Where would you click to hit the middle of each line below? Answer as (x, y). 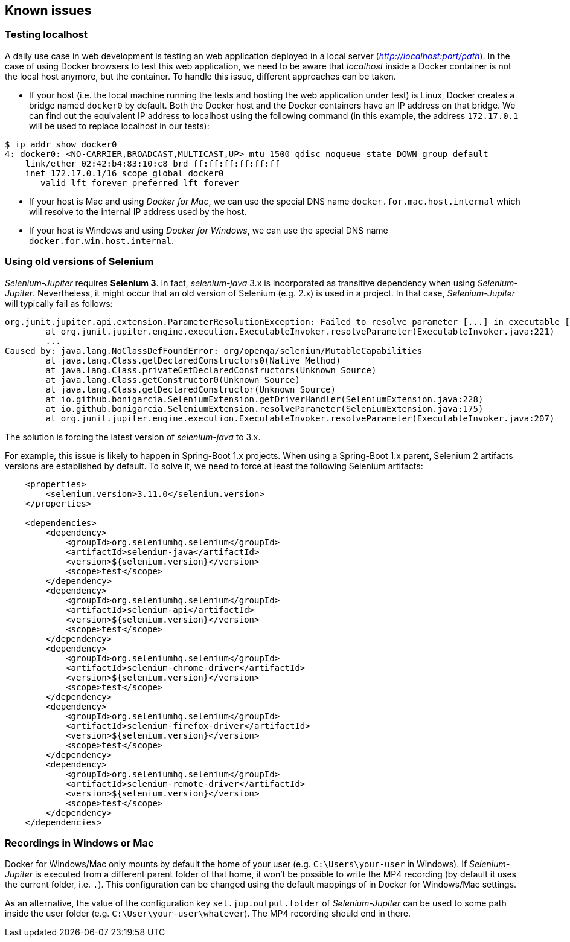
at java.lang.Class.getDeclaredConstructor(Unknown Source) (191, 389)
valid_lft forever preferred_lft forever (140, 183)
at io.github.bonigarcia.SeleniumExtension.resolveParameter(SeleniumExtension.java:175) (264, 409)
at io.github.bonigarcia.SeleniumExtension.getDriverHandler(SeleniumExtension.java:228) (264, 399)
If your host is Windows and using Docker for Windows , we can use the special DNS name (209, 230)
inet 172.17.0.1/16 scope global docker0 (124, 173)
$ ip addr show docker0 (61, 144)
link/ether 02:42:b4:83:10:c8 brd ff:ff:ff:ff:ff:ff (152, 163)
